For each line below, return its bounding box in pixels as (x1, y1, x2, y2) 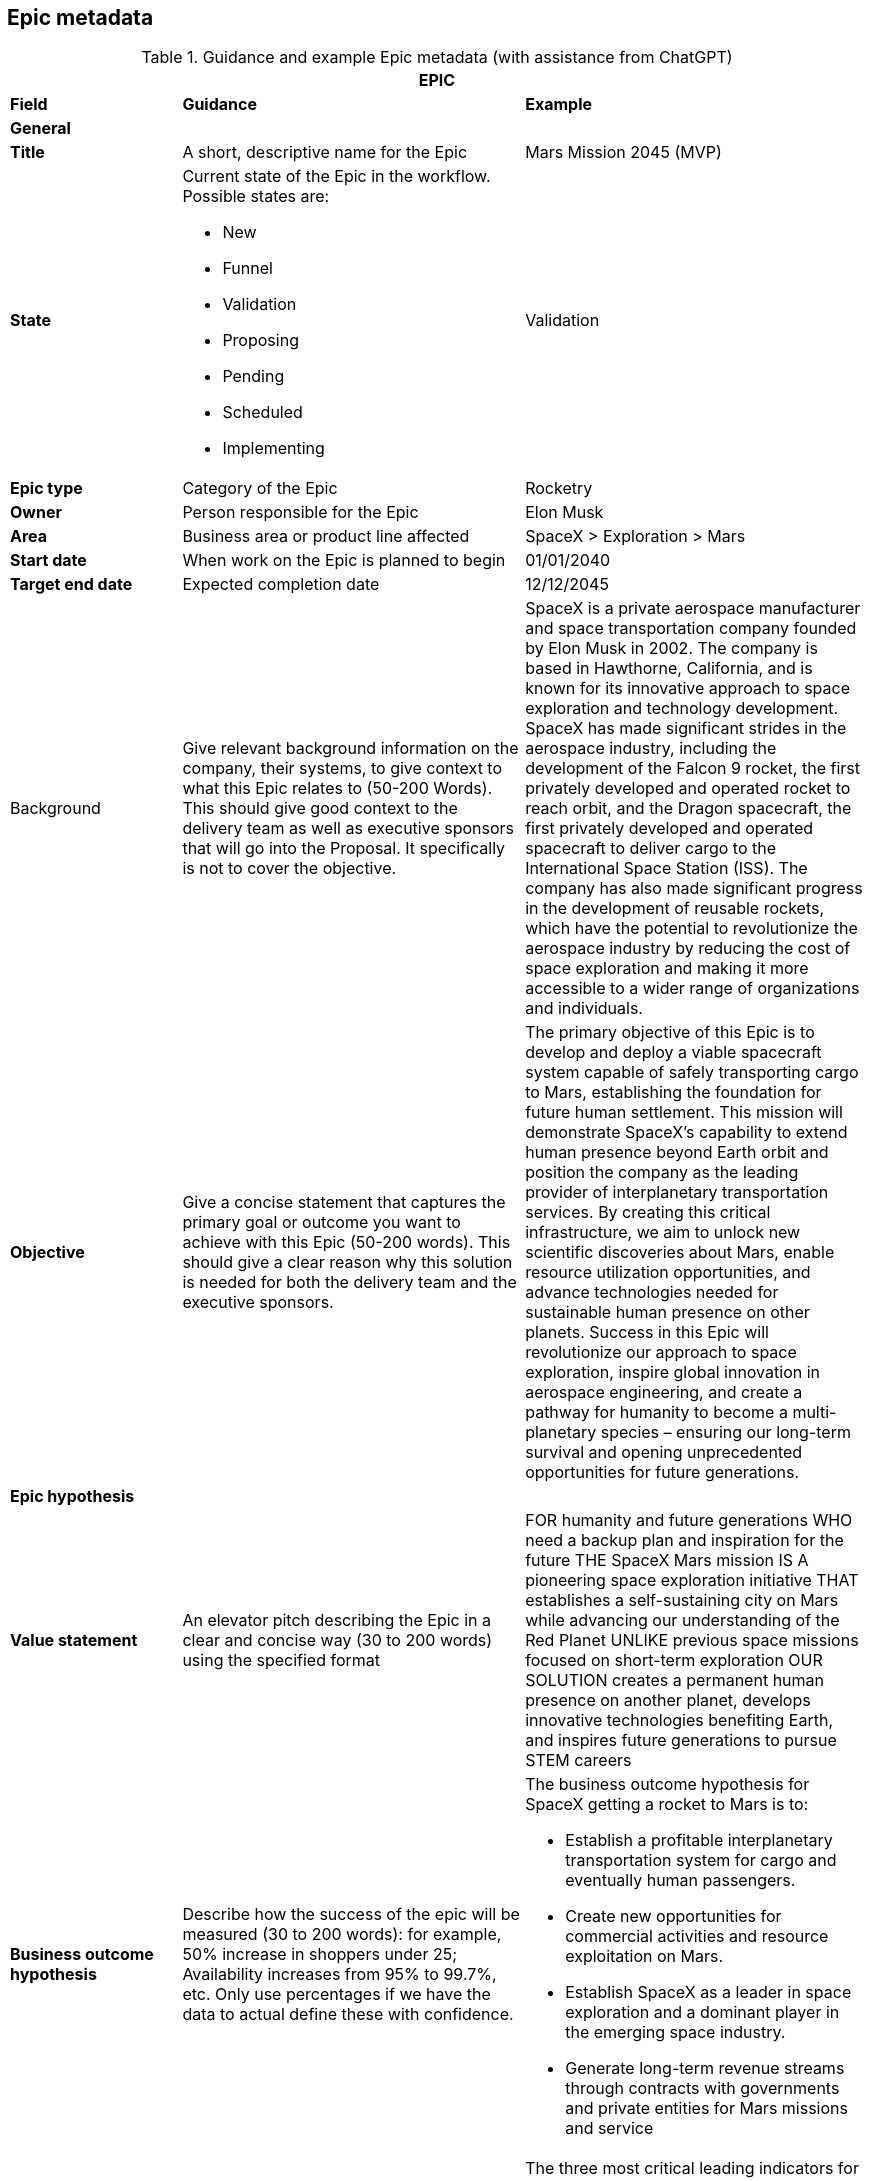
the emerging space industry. (565, 2022, 786, 2043)
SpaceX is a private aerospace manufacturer (525, 598, 861, 619)
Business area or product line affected (182, 526, 470, 547)
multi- (792, 1402, 837, 1423)
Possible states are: (182, 186, 330, 207)
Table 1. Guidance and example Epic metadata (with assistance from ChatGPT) (141, 47, 733, 68)
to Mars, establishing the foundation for (525, 1082, 822, 1103)
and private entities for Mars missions (565, 2098, 848, 2119)
